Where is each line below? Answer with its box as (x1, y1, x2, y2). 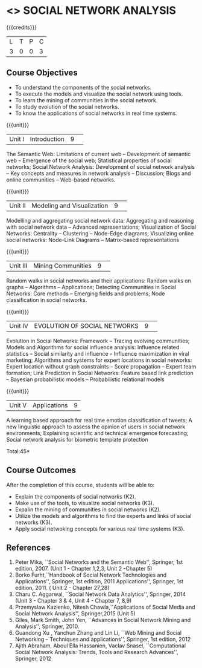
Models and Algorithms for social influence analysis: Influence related (6, 343, 180, 351)
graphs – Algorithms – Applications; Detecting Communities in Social (6, 283, 177, 290)
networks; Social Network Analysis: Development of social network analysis (6, 163, 195, 170)
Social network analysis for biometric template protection (6, 436, 149, 443)
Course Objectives (6, 68, 78, 78)
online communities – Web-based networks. (6, 176, 116, 183)
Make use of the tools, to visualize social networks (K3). (14, 499, 154, 506)
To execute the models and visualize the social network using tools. (14, 90, 183, 97)
